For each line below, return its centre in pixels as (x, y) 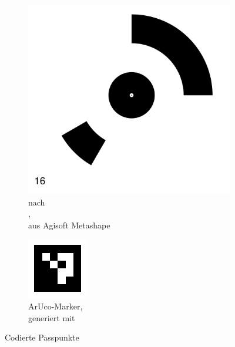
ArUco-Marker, (56, 306)
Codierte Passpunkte (42, 337)
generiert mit (52, 317)
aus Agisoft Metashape (69, 225)
